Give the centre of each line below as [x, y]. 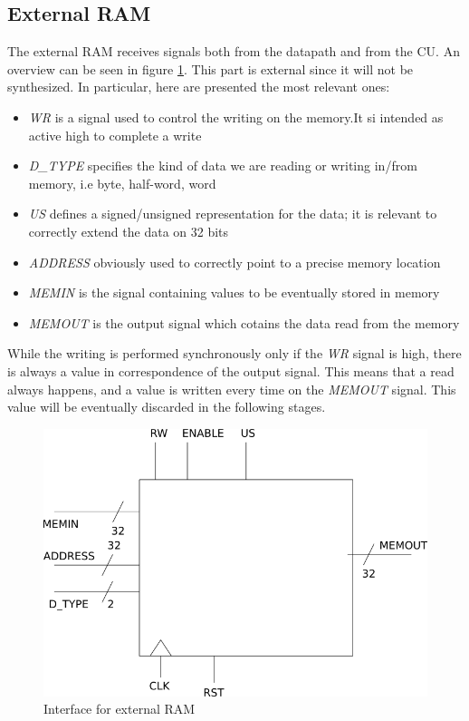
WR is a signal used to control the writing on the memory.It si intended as [236, 117]
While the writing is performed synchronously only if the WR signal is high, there [234, 353]
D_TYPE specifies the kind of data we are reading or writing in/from [223, 166]
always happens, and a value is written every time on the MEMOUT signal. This [232, 389]
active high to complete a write [115, 135]
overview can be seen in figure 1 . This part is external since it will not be [211, 68]
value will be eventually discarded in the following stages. [167, 407]
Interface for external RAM [120, 709]
